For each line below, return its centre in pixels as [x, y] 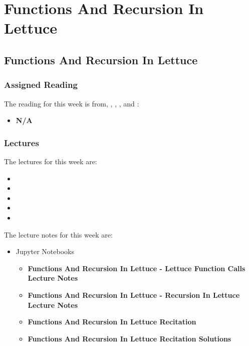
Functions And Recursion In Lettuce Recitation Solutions [130, 338]
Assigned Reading [41, 85]
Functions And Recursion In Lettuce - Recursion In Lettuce [134, 295]
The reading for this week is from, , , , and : [72, 103]
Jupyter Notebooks [45, 251]
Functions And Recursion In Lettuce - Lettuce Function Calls [137, 268]
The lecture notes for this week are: [58, 234]
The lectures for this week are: [51, 161]
